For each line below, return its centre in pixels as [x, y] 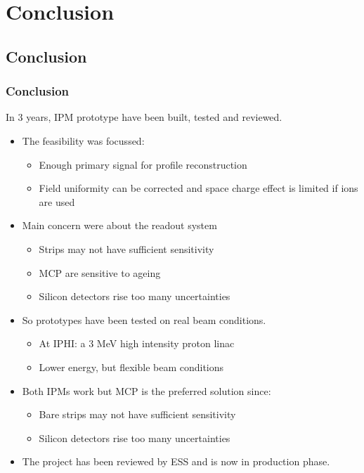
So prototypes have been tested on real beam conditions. [144, 319]
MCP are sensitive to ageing [100, 272]
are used [57, 201]
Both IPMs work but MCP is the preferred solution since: [147, 390]
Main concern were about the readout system [119, 225]
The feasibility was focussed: [83, 140]
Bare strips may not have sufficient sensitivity [137, 414]
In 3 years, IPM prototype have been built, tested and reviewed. [144, 117]
